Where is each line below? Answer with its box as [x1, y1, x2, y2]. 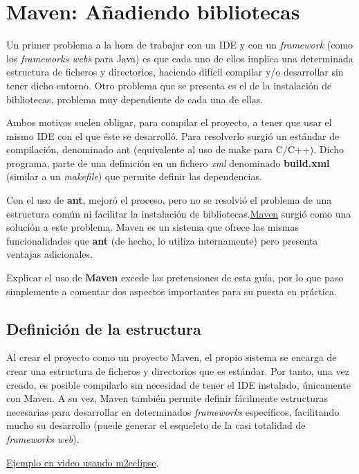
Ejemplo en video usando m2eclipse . [6, 455, 159, 469]
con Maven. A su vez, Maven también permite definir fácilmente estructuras [6, 391, 329, 405]
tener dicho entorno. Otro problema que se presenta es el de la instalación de [6, 78, 332, 92]
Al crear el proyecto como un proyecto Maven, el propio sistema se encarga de [6, 350, 337, 365]
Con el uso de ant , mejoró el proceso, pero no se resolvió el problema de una [6, 193, 332, 207]
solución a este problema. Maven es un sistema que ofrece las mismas [6, 220, 299, 234]
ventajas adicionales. [6, 247, 93, 261]
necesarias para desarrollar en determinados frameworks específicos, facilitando [6, 404, 340, 419]
